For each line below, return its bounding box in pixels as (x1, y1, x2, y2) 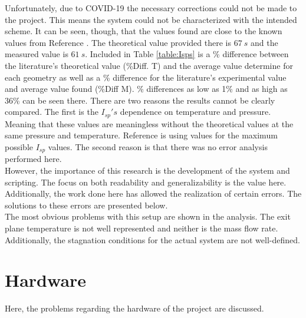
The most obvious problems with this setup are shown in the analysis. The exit (5, 210, 291, 223)
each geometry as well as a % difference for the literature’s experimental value (5, 71, 287, 83)
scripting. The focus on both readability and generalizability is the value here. (5, 175, 287, 188)
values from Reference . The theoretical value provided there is (5, 36, 231, 48)
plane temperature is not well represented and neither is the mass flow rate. (5, 222, 278, 234)
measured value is (5, 48, 68, 60)
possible (5, 140, 33, 153)
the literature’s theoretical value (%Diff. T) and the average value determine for (5, 59, 293, 71)
